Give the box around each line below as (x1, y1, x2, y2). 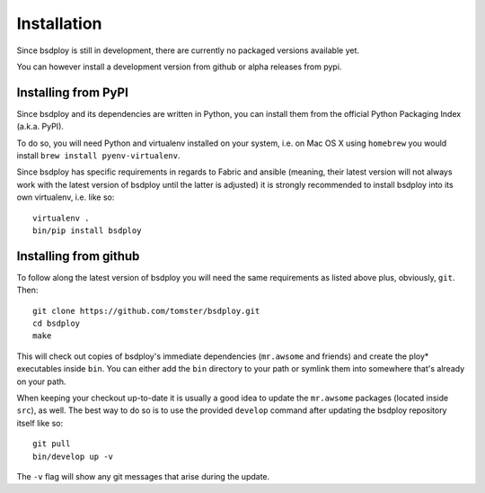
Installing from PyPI (16, 85, 129, 100)
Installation (16, 13, 102, 33)
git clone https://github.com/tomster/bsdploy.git (32, 306, 260, 316)
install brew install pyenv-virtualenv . (16, 150, 181, 161)
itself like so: (16, 417, 63, 428)
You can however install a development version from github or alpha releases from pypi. (16, 61, 342, 72)
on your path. (16, 376, 66, 387)
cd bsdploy (32, 318, 81, 328)
